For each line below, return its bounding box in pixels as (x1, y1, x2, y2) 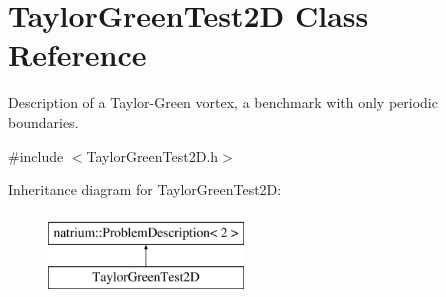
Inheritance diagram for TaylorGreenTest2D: (8, 179, 282, 200)
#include (8, 145, 64, 166)
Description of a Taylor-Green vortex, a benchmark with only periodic (8, 92, 438, 113)
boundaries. (8, 111, 79, 132)
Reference (8, 34, 147, 75)
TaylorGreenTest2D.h (86, 145, 219, 166)
